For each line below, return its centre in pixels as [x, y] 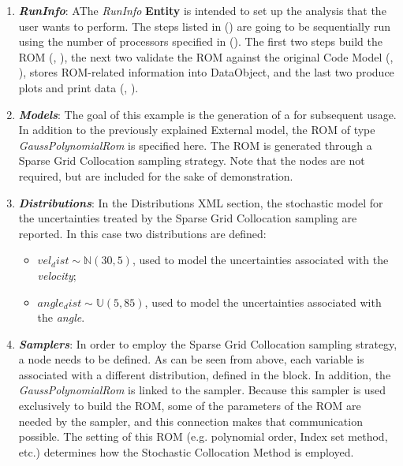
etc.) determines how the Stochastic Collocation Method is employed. [186, 451]
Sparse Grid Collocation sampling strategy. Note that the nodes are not [192, 160]
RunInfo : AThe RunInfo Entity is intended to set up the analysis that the [202, 10]
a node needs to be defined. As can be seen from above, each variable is [191, 359]
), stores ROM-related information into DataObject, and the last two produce [206, 72]
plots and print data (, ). [78, 87]
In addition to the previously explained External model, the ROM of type [197, 130]
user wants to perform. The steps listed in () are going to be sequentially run [204, 26]
